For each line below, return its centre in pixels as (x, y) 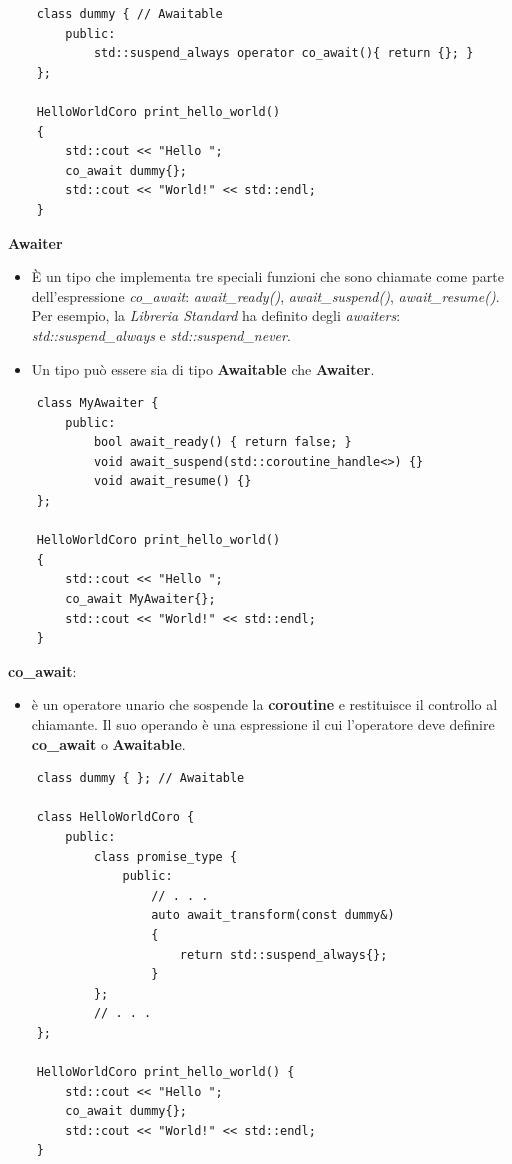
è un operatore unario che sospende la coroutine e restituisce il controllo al (264, 704)
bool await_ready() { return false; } (222, 442)
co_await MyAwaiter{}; (140, 599)
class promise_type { (165, 856)
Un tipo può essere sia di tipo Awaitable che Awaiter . (203, 368)
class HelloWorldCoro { (115, 817)
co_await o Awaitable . (108, 743)
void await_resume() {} (172, 481)
